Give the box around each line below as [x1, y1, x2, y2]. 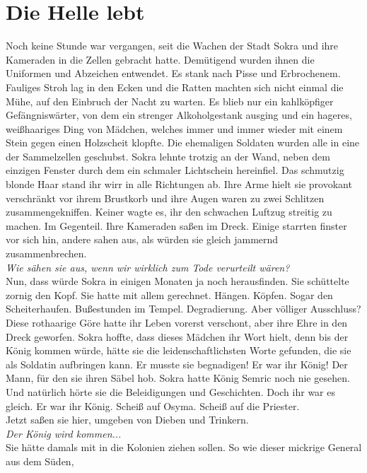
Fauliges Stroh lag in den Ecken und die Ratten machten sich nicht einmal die [6, 79, 344, 94]
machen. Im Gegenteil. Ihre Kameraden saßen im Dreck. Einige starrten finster [6, 218, 347, 233]
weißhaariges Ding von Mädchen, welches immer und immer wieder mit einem [6, 121, 343, 136]
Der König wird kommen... [6, 426, 122, 440]
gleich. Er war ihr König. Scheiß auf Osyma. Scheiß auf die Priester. [6, 398, 300, 413]
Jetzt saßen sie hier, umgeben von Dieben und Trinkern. [6, 412, 249, 427]
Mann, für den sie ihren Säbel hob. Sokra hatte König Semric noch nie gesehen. [6, 370, 350, 385]
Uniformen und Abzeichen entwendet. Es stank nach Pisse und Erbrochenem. [6, 66, 341, 81]
